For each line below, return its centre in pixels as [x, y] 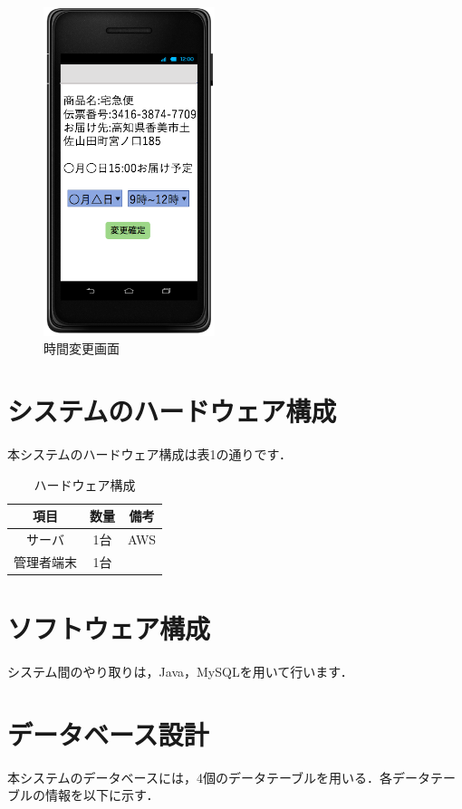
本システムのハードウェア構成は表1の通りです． [150, 453]
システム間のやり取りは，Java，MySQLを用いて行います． [180, 672]
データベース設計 [108, 733]
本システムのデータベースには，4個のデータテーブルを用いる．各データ [219, 777]
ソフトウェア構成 [109, 628]
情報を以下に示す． [102, 795]
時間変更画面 [82, 348]
